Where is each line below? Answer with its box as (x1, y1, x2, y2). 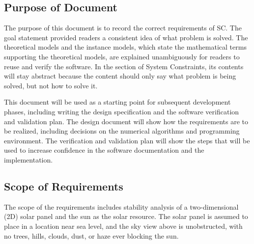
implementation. (4, 154, 53, 164)
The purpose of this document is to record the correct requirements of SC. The (4, 23, 242, 33)
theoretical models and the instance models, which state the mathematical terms (4, 42, 247, 52)
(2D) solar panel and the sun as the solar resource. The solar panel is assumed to (4, 211, 248, 221)
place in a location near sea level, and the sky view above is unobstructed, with (4, 220, 243, 231)
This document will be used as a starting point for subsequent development (4, 97, 231, 107)
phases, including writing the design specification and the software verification (4, 106, 239, 116)
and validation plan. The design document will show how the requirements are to (4, 116, 248, 126)
